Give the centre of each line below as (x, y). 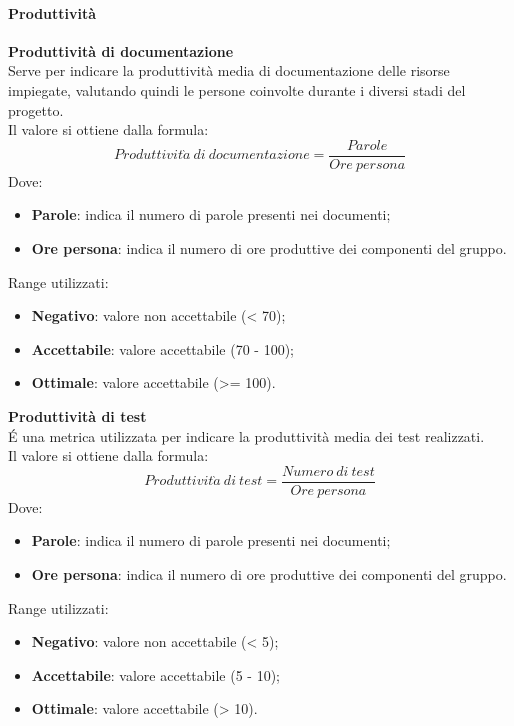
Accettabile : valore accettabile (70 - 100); (162, 348)
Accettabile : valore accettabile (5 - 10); (155, 674)
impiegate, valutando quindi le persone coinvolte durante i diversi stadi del (237, 89)
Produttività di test (77, 415)
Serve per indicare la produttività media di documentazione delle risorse (229, 70)
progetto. (36, 109)
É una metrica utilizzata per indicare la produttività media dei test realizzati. (246, 435)
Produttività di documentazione (121, 50)
